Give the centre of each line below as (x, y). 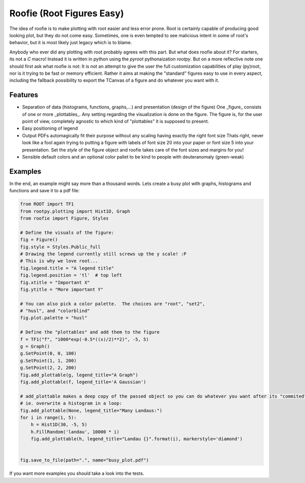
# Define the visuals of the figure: (67, 232)
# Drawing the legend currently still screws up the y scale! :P (103, 254)
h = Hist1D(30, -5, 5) (59, 425)
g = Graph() (35, 346)
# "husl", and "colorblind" (55, 311)
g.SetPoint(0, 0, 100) (48, 354)
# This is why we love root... (59, 261)
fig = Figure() (39, 240)
